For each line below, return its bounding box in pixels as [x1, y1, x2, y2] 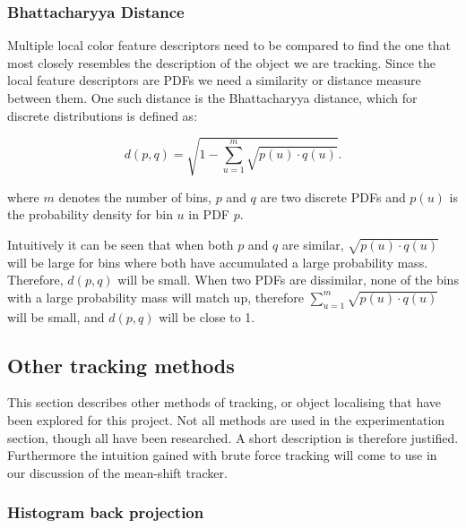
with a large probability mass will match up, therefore [7, 287, 304, 306]
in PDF [188, 205, 229, 224]
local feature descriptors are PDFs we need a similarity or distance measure [7, 71, 421, 89]
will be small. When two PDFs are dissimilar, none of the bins [117, 270, 459, 289]
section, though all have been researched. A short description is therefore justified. [7, 428, 459, 447]
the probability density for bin [7, 205, 173, 224]
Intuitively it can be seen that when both [7, 234, 234, 253]
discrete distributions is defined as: [7, 106, 198, 124]
